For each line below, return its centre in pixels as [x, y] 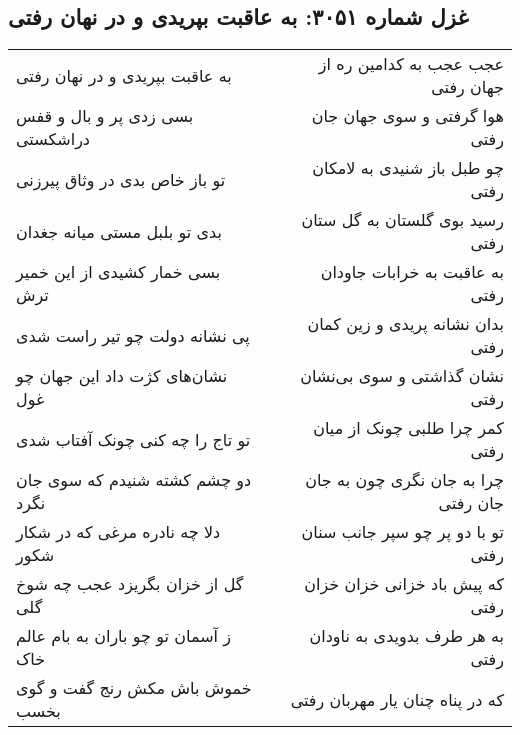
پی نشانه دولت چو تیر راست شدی [133, 335]
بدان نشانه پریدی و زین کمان [405, 324]
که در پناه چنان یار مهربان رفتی [397, 699]
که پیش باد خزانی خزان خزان [404, 584]
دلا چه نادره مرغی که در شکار [118, 532]
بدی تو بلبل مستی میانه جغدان [119, 231]
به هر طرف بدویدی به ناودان [406, 636]
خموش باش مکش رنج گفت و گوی [134, 688]
